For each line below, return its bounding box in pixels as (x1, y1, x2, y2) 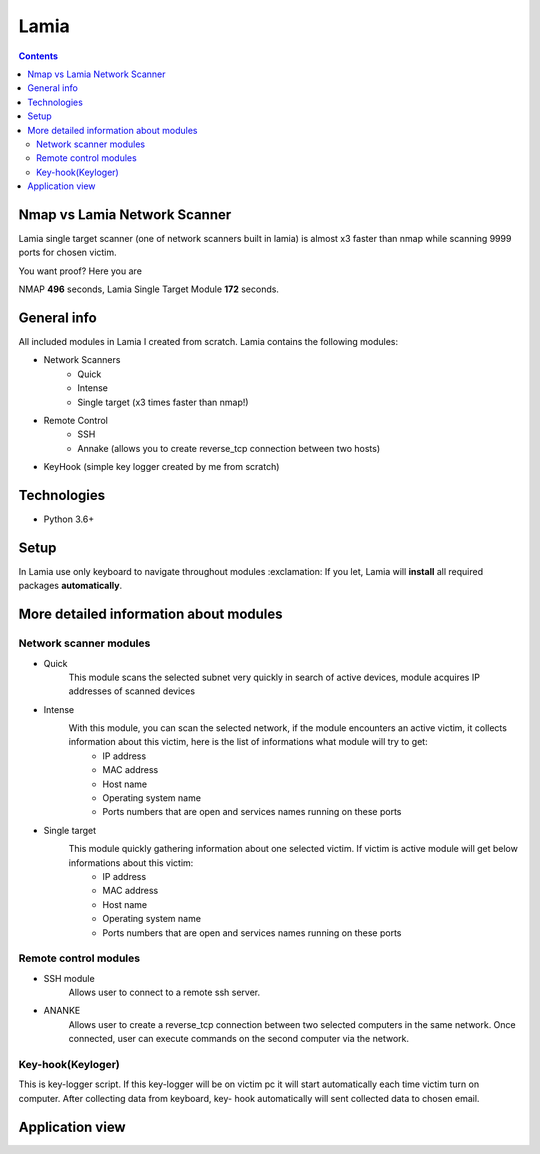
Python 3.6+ (43, 513, 95, 525)
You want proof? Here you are (18, 265, 142, 277)
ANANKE (43, 1005, 81, 1017)
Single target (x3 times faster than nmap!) (77, 396, 249, 408)
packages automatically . (18, 580, 123, 592)
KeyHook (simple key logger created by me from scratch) (43, 461, 280, 473)
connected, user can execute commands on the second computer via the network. (68, 1033, 410, 1045)
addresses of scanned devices (68, 685, 195, 697)
